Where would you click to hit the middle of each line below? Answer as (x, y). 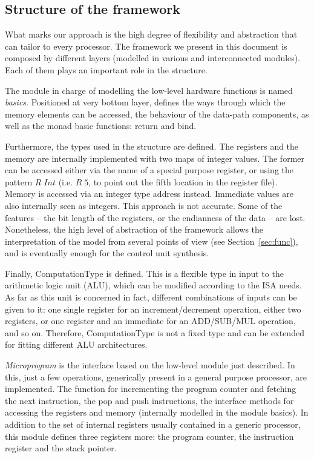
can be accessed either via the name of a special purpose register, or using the (149, 170)
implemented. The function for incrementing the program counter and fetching (151, 389)
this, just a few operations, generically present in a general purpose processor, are (156, 377)
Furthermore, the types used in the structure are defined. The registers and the (152, 146)
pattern (19, 181)
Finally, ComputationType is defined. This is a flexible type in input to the (144, 273)
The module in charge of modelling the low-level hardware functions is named (149, 90)
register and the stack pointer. (61, 448)
